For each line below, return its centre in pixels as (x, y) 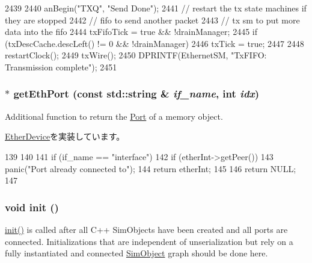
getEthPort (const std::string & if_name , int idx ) (136, 94)
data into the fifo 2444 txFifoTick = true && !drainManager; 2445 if (131, 32)
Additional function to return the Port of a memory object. (114, 116)
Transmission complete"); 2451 (61, 67)
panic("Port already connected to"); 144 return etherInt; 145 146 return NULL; (151, 168)
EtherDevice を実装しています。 (65, 136)
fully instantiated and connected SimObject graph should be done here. (136, 253)
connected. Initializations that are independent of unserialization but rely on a (149, 241)
